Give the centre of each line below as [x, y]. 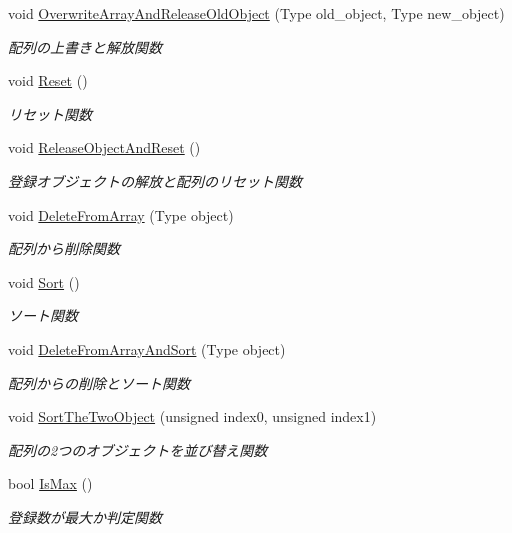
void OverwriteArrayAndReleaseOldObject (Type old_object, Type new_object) [256, 13]
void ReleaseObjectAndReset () [104, 147]
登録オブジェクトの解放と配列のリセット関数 [155, 180]
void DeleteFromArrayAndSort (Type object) [147, 348]
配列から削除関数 [64, 248]
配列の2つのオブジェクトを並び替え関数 [138, 449]
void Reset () [48, 80]
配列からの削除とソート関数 [99, 382]
